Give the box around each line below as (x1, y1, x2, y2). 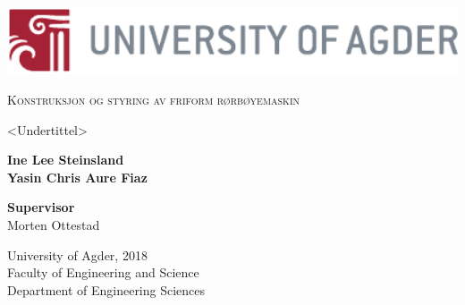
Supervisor (7, 198, 75, 216)
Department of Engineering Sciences (7, 280, 206, 299)
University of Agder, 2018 (7, 245, 148, 264)
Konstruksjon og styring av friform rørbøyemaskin (7, 90, 300, 108)
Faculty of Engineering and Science (7, 263, 199, 282)
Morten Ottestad (7, 215, 100, 233)
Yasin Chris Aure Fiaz (7, 167, 148, 186)
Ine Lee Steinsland (7, 150, 124, 169)
